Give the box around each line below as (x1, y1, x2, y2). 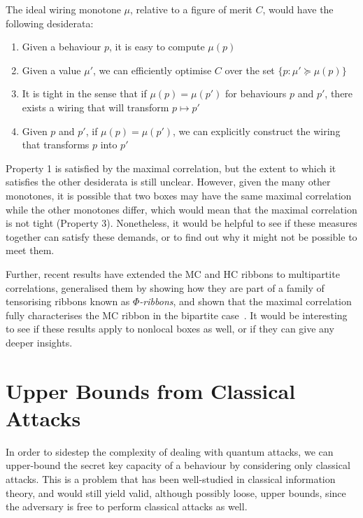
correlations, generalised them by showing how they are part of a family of (6, 280, 325, 295)
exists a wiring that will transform (22, 99, 169, 114)
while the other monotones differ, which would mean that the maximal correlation (6, 202, 357, 216)
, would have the (262, 2, 334, 16)
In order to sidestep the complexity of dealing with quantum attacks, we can (6, 444, 334, 458)
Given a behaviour (22, 39, 101, 54)
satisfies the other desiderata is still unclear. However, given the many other (6, 174, 331, 189)
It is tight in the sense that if (22, 86, 147, 101)
